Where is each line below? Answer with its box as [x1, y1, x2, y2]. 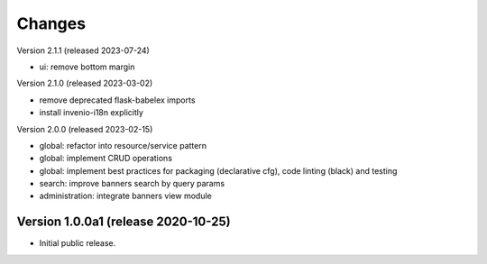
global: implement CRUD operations [39, 153, 173, 164]
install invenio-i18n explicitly [39, 107, 144, 118]
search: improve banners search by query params [39, 178, 225, 189]
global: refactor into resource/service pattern [39, 140, 207, 150]
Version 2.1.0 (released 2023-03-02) [16, 77, 153, 89]
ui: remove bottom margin [39, 61, 135, 72]
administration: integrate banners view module [39, 190, 212, 202]
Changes [16, 14, 86, 33]
